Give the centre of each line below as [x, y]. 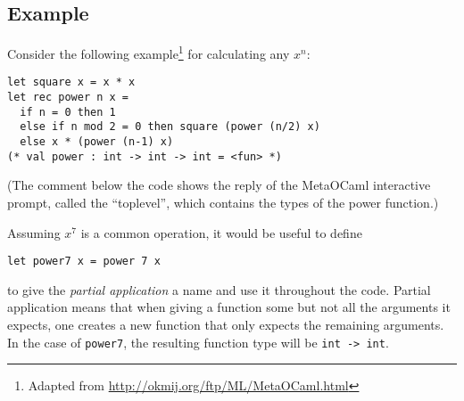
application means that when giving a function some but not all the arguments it [229, 307]
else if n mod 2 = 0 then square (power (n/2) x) [170, 127]
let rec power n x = [68, 98]
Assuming [34, 232]
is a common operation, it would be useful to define [221, 232]
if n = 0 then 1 [68, 112]
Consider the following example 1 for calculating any [149, 52]
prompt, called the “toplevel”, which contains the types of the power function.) [223, 202]
